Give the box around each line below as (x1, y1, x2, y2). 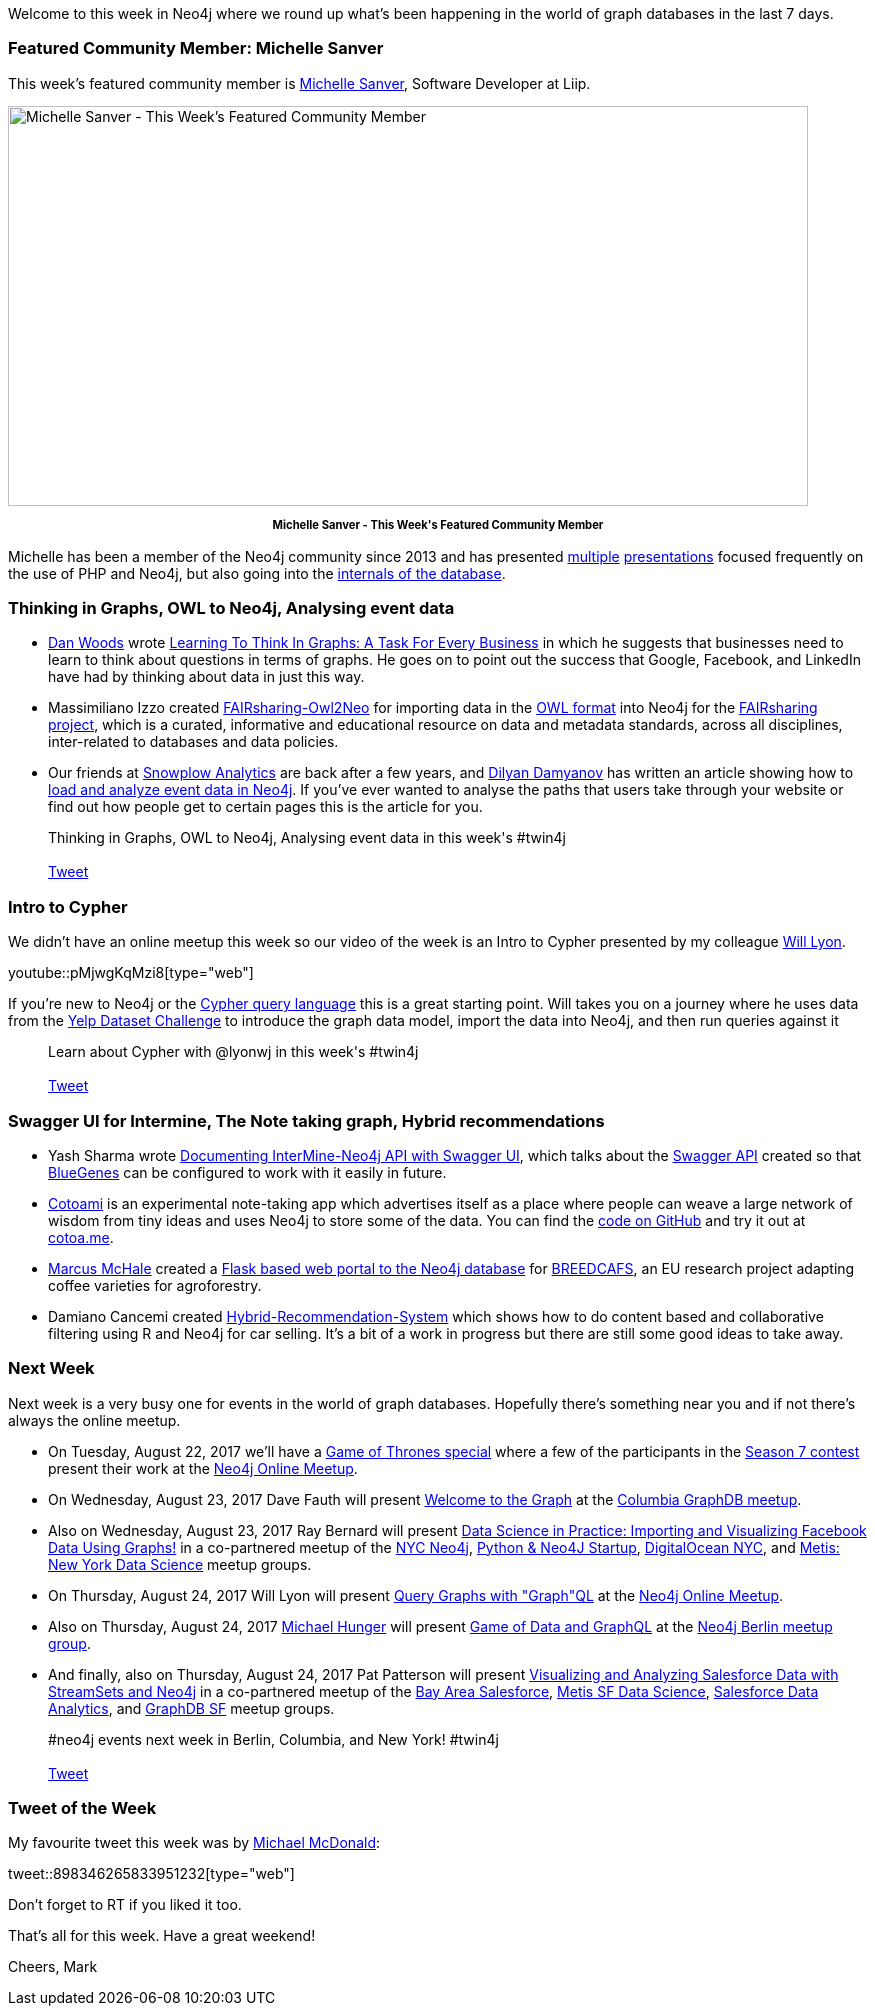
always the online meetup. (8, 1411, 181, 1429)
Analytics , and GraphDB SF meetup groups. (48, 1699, 335, 1717)
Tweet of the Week (8, 1798, 157, 1819)
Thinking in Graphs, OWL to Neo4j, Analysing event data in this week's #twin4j (48, 829, 566, 847)
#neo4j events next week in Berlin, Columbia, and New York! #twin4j (48, 1730, 499, 1748)
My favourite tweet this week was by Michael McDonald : (8, 1834, 381, 1852)
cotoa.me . (48, 1228, 114, 1246)
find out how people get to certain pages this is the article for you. (48, 798, 483, 816)
